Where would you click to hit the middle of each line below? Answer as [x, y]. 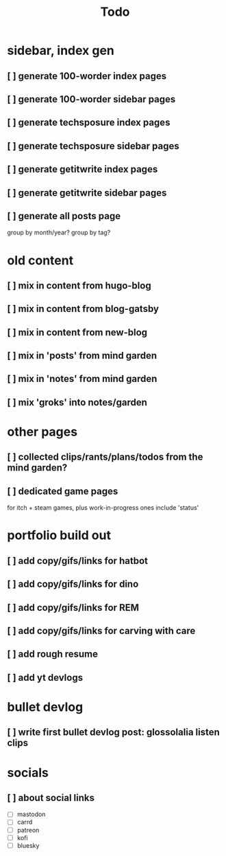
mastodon [31, 814]
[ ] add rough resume [52, 654]
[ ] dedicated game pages [63, 491]
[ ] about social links [51, 798]
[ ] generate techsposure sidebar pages [93, 146]
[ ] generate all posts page [64, 216]
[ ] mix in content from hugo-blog [79, 285]
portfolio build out [59, 536]
